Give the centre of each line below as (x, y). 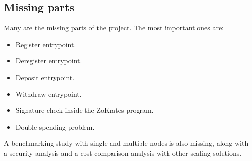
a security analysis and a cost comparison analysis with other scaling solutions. (123, 152)
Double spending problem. (55, 126)
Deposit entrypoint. (45, 77)
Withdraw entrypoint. (48, 94)
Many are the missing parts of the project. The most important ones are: (114, 28)
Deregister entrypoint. (49, 61)
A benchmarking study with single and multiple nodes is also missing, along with (126, 143)
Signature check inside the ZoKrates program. (84, 110)
